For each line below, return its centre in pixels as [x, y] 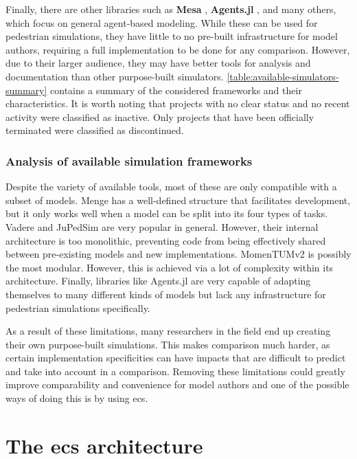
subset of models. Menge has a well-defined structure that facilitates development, [178, 200]
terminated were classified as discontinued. [95, 130]
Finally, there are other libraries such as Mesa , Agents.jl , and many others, [171, 9]
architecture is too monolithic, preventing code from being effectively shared [166, 240]
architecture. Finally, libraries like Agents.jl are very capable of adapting [158, 281]
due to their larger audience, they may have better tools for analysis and [158, 63]
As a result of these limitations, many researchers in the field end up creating [168, 331]
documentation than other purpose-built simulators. [115, 76]
